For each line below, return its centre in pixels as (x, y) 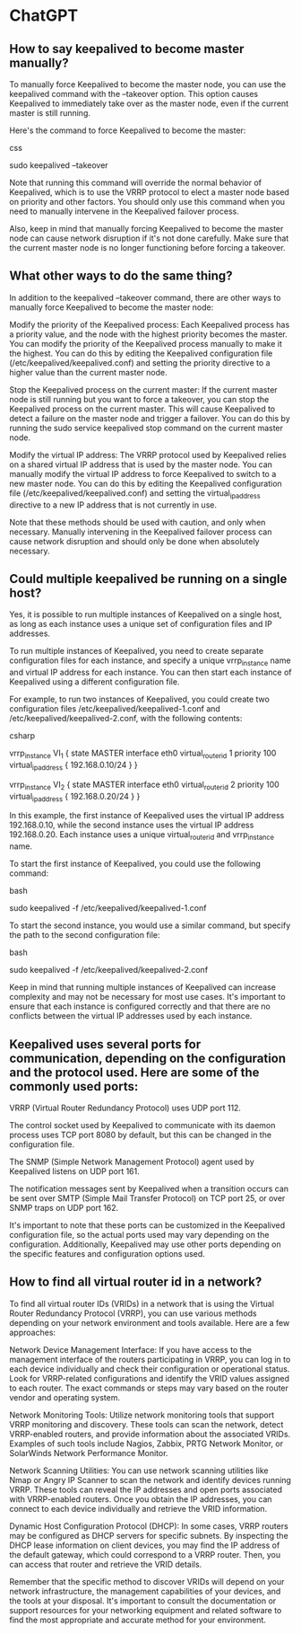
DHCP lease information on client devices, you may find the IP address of (145, 1545)
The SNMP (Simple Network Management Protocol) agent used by (132, 1162)
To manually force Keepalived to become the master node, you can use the (148, 84)
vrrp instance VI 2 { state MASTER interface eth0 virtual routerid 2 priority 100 (144, 785)
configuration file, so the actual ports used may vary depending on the (139, 1235)
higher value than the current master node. (88, 372)
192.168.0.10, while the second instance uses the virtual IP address (132, 825)
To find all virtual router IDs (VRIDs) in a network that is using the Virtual (142, 1303)
